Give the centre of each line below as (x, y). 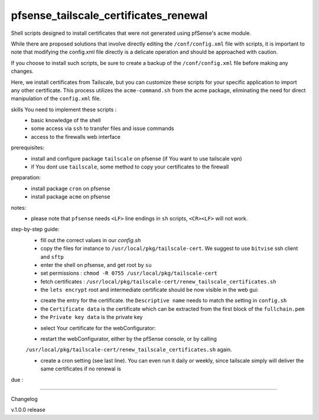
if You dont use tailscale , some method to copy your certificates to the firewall (130, 167)
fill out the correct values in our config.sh (91, 240)
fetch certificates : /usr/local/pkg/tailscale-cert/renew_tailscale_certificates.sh (158, 281)
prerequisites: (28, 148)
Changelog (24, 399)
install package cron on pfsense (71, 188)
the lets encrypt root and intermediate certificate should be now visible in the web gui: (149, 290)
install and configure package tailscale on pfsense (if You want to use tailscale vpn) (136, 158)
